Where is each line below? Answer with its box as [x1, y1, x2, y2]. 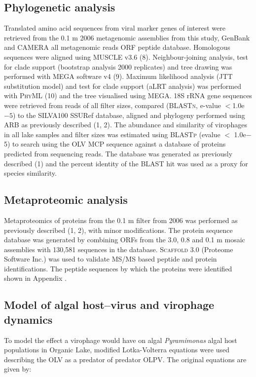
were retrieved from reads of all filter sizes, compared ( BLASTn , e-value [4, 100, 221, 110]
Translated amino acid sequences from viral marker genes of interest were [4, 23, 225, 33]
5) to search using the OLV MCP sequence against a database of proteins [4, 139, 226, 149]
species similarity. [4, 168, 57, 178]
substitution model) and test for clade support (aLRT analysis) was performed [4, 80, 241, 91]
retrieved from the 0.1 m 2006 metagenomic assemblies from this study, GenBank [4, 32, 250, 42]
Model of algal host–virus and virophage [4, 297, 215, 312]
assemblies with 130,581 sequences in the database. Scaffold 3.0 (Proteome [4, 244, 233, 254]
